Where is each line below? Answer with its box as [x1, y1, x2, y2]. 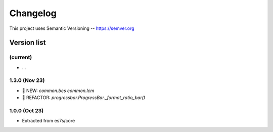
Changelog [9, 8, 57, 19]
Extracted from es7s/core [22, 118, 75, 124]
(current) [9, 54, 32, 61]
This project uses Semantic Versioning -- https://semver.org [9, 25, 134, 31]
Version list [9, 38, 46, 47]
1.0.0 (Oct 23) [9, 107, 44, 114]
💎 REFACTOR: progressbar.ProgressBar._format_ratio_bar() [22, 95, 146, 101]
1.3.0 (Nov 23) [9, 77, 45, 84]
